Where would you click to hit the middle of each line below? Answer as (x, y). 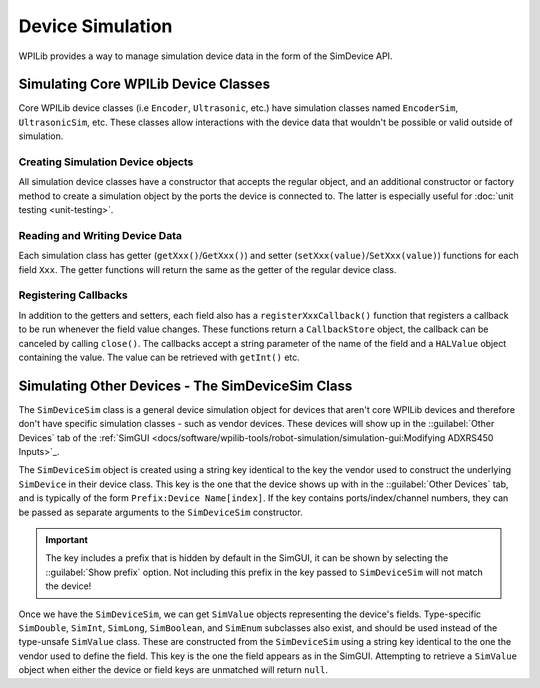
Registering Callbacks (73, 295)
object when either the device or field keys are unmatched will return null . (173, 670)
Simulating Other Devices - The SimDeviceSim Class (185, 385)
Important (67, 540)
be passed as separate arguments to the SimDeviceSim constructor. (161, 512)
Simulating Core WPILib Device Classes (144, 84)
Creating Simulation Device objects (106, 162)
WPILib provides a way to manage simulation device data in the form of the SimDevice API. (205, 56)
